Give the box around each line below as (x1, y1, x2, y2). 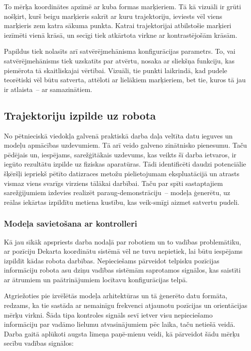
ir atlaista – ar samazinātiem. (4, 84, 93, 94)
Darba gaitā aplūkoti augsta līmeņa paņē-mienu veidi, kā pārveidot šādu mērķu (4, 328, 240, 338)
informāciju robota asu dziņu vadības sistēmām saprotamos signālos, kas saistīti (4, 265, 241, 275)
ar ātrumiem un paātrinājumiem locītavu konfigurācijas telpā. (4, 274, 188, 284)
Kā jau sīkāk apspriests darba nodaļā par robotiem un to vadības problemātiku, (4, 236, 241, 246)
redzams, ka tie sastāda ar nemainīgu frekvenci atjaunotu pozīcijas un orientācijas (4, 300, 248, 310)
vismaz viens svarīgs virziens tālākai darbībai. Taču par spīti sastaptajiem (4, 178, 223, 188)
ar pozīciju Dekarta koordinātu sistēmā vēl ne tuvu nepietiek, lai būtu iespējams (4, 246, 243, 256)
